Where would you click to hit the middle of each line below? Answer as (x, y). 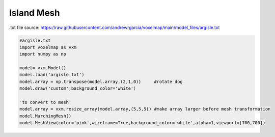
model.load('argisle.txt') (52, 75)
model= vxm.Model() (43, 68)
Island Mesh (34, 13)
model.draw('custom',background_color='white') (78, 89)
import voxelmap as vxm (48, 47)
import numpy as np (43, 54)
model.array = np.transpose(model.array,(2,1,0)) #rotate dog (101, 82)
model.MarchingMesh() (45, 116)
